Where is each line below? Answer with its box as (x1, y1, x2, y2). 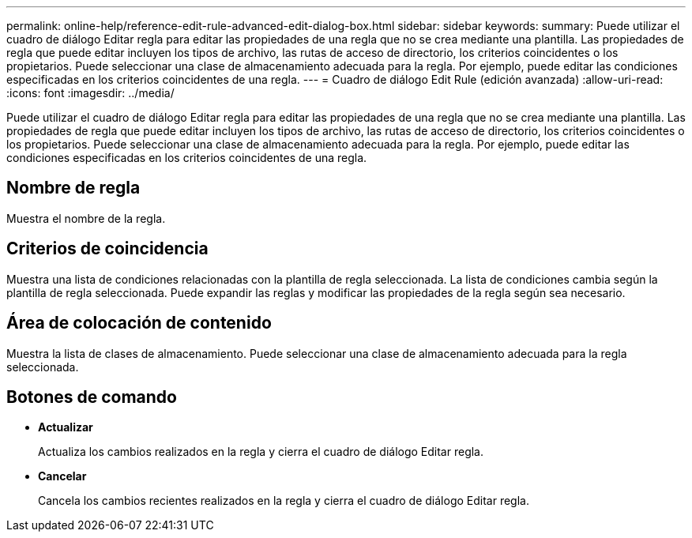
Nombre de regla (6, 178, 141, 198)
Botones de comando (6, 386, 177, 407)
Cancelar (38, 469, 87, 483)
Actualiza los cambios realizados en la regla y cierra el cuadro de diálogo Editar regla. (38, 445, 483, 459)
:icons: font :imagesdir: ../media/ (6, 86, 175, 100)
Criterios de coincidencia (6, 239, 209, 259)
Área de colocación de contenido (6, 313, 272, 333)
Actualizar (38, 420, 93, 435)
